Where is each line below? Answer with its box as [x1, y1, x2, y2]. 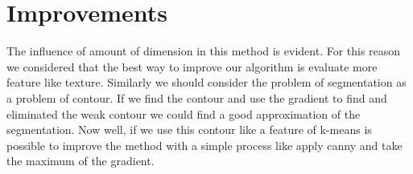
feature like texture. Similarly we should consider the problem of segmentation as [6, 74, 407, 91]
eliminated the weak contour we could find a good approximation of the [6, 105, 361, 122]
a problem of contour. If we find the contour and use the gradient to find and [6, 89, 387, 106]
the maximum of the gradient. [6, 152, 155, 169]
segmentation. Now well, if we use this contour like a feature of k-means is [6, 121, 372, 138]
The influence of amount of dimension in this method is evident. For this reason [6, 42, 401, 59]
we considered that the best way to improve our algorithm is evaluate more [6, 58, 378, 75]
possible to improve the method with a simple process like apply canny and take [6, 136, 403, 153]
